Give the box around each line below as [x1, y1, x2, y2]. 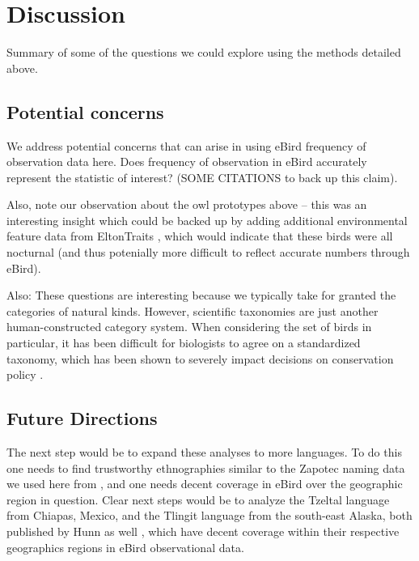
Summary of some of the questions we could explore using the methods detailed [6, 44, 401, 61]
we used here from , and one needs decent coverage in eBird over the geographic [6, 475, 403, 492]
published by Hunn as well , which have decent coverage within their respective [6, 523, 400, 539]
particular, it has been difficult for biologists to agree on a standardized [6, 334, 361, 351]
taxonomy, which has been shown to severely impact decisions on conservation [6, 350, 394, 367]
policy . [6, 366, 44, 383]
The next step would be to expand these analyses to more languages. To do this [6, 444, 402, 461]
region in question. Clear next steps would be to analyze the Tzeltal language [6, 491, 390, 508]
